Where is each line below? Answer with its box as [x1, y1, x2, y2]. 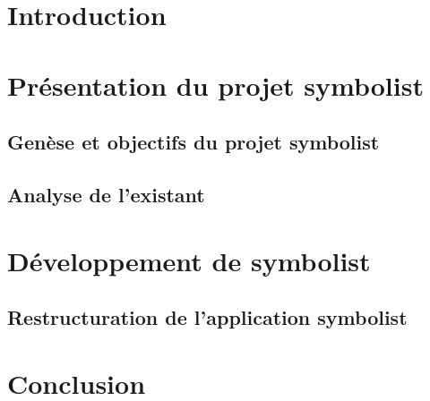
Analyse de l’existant [7, 180, 205, 208]
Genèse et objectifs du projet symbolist [7, 128, 380, 156]
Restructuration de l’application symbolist [7, 303, 408, 331]
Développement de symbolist [7, 242, 371, 278]
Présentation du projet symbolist [7, 66, 424, 103]
